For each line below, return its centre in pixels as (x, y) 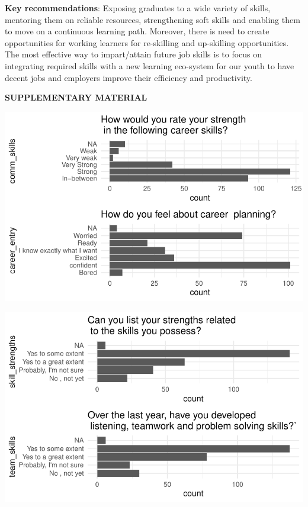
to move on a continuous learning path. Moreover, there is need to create (137, 31)
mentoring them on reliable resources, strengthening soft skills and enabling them (153, 19)
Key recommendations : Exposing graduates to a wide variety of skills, (138, 8)
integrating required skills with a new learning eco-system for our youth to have (150, 65)
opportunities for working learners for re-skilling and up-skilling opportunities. (147, 42)
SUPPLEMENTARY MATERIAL (76, 97)
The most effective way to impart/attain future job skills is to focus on (134, 54)
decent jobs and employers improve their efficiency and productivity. (129, 77)
